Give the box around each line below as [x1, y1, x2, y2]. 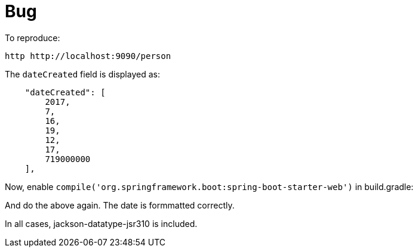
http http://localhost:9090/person [5, 51, 171, 61]
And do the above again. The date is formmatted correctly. [5, 200, 235, 210]
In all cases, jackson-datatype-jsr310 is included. [5, 218, 198, 229]
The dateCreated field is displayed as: [5, 69, 160, 79]
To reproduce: [5, 32, 60, 43]
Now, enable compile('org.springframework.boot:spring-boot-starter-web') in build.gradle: [5, 181, 414, 192]
